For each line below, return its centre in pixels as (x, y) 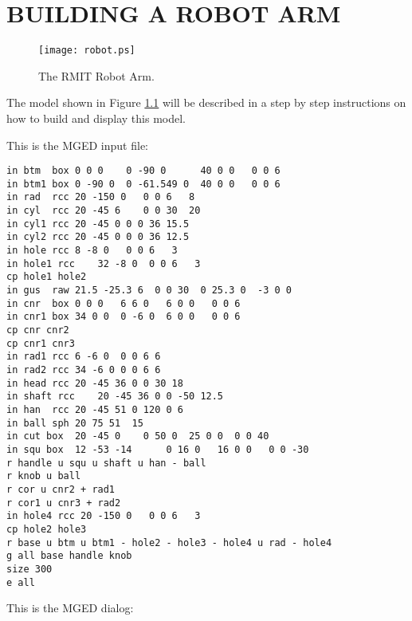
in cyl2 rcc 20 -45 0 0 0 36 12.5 (98, 237)
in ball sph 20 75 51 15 (75, 423)
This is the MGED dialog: (70, 608)
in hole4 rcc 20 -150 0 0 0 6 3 (104, 516)
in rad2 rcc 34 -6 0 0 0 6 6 (84, 370)
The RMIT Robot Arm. (96, 75)
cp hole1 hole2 (47, 277)
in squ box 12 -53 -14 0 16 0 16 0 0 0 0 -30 (158, 449)
